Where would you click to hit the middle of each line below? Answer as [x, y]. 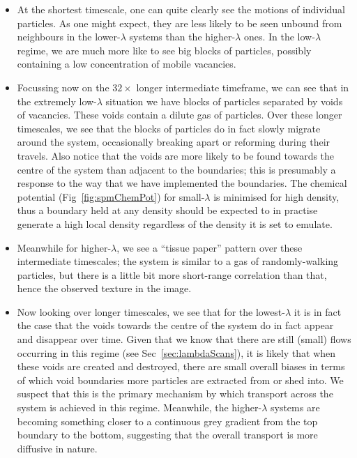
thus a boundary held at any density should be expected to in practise [167, 210]
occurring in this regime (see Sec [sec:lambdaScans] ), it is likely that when [176, 352]
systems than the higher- [182, 37]
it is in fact [318, 311]
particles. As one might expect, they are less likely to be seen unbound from [180, 23]
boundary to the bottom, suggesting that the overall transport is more [167, 435]
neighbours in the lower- [69, 37]
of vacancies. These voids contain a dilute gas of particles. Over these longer [180, 115]
